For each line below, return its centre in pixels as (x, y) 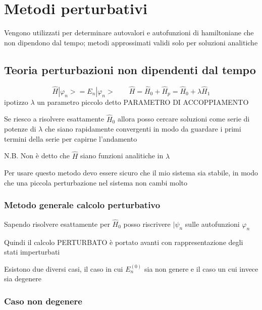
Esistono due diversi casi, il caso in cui (64, 268)
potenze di (20, 129)
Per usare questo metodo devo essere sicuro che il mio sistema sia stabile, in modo (131, 173)
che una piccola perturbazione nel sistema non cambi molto (96, 182)
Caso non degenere (43, 301)
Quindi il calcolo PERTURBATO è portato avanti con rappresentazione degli (124, 242)
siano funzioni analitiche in (122, 156)
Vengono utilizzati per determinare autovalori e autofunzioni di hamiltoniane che (129, 33)
